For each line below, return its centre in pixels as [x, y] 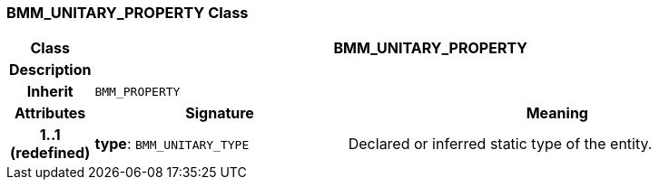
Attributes [50, 113]
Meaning [557, 113]
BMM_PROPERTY [138, 91]
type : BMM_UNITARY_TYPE [172, 144]
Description [50, 70]
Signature [220, 113]
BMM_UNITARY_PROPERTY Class [128, 13]
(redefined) [50, 153]
